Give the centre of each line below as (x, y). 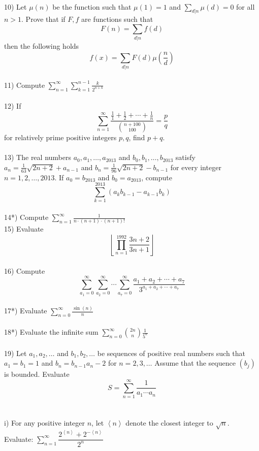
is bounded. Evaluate (37, 374)
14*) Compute (26, 217)
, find (137, 137)
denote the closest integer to (169, 423)
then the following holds (42, 46)
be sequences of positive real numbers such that (171, 353)
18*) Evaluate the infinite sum (51, 332)
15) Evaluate (24, 229)
